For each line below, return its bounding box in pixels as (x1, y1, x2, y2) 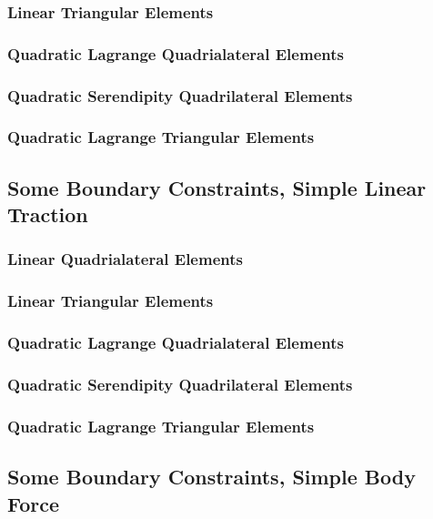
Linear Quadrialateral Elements (7, 248, 243, 270)
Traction (7, 200, 88, 229)
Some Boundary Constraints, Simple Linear (7, 173, 427, 201)
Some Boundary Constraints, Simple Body (7, 463, 416, 491)
